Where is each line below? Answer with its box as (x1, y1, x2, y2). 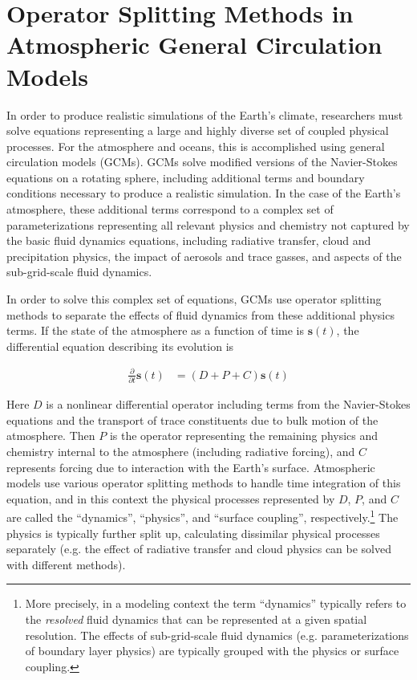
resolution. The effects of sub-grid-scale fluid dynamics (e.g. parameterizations (25, 626, 409, 643)
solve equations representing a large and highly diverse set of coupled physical (6, 122, 389, 139)
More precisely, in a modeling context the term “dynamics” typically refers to (25, 595, 407, 612)
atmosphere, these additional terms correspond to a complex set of (6, 201, 334, 218)
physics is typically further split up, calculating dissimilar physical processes (6, 524, 380, 541)
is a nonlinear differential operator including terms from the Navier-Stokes (46, 396, 411, 413)
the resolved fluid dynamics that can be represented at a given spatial (25, 611, 367, 628)
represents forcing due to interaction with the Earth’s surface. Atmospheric (6, 458, 375, 475)
